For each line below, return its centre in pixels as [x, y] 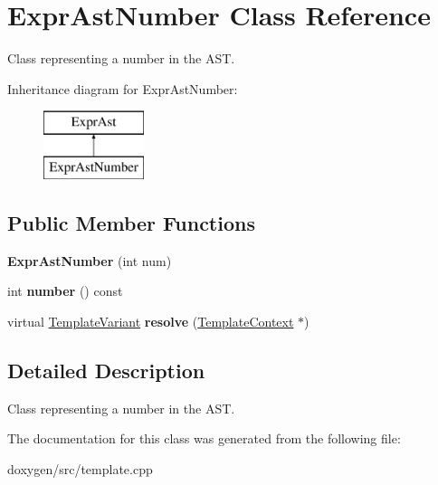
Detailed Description [106, 370]
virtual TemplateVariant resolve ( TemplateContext [151, 321]
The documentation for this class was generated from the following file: [204, 438]
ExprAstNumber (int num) [90, 260]
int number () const [65, 291]
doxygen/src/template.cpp [80, 468]
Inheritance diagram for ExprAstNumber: [123, 88]
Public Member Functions [131, 222]
